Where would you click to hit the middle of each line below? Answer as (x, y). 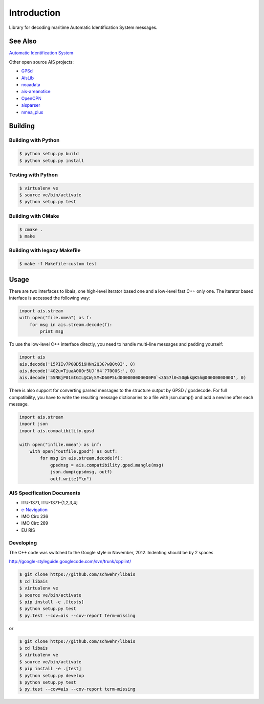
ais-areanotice (36, 92)
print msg (52, 331)
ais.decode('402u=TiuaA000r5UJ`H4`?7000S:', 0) (77, 371)
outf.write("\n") (71, 479)
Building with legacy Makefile (45, 251)
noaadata (31, 85)
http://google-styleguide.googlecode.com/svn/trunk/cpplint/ (70, 562)
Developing (23, 542)
